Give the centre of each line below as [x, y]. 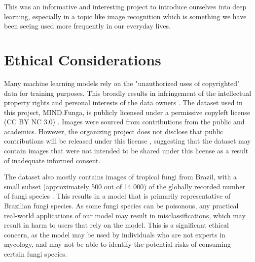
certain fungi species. [36, 254]
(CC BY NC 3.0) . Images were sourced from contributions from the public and [124, 122]
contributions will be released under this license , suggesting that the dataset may [127, 141]
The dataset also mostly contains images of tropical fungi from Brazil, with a [121, 177]
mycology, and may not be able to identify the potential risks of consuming [117, 244]
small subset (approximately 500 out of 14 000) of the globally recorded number [125, 186]
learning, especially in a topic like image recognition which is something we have [125, 16]
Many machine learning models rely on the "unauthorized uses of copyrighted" [122, 83]
